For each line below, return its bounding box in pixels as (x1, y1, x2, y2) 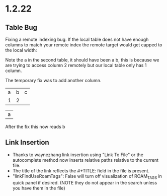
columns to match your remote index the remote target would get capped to (5, 42, 162, 48)
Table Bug (5, 23, 38, 32)
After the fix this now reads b (5, 124, 65, 129)
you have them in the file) (12, 185, 65, 191)
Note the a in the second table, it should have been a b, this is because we (5, 57, 159, 63)
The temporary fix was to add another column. (5, 78, 102, 83)
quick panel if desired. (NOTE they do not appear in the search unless (12, 179, 157, 185)
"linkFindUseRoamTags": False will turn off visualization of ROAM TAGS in (12, 173, 162, 180)
